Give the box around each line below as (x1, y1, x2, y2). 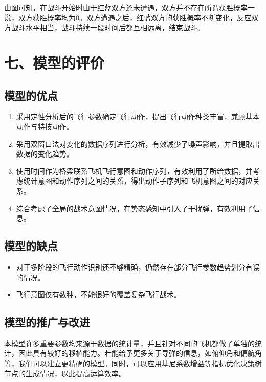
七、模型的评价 (4, 52, 105, 73)
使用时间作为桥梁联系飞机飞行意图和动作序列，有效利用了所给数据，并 (16, 165, 253, 176)
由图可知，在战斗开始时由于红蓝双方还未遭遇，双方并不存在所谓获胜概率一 (4, 2, 255, 12)
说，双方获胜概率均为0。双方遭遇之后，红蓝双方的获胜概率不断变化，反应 (4, 12, 251, 23)
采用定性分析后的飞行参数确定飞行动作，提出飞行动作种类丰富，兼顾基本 (16, 111, 260, 122)
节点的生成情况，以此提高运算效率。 (4, 368, 126, 378)
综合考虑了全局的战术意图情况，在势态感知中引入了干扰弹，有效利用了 (16, 203, 253, 213)
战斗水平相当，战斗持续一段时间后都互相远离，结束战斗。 (11, 22, 205, 33)
